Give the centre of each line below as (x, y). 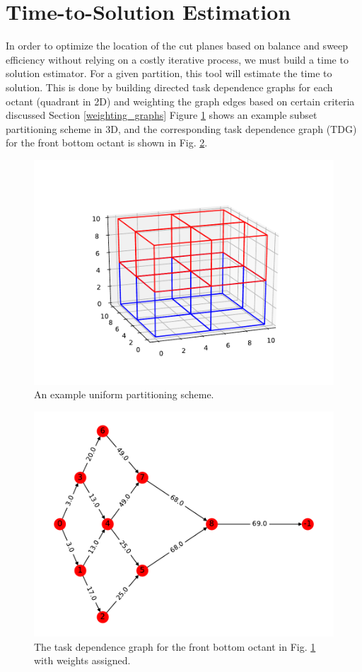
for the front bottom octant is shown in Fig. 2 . (107, 143)
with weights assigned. (82, 660)
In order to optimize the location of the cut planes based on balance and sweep (177, 46)
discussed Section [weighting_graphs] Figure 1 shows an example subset (162, 115)
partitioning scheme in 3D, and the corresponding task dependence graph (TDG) (181, 128)
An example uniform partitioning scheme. (124, 394)
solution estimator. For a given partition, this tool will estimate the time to (169, 73)
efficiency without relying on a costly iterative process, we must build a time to (177, 59)
